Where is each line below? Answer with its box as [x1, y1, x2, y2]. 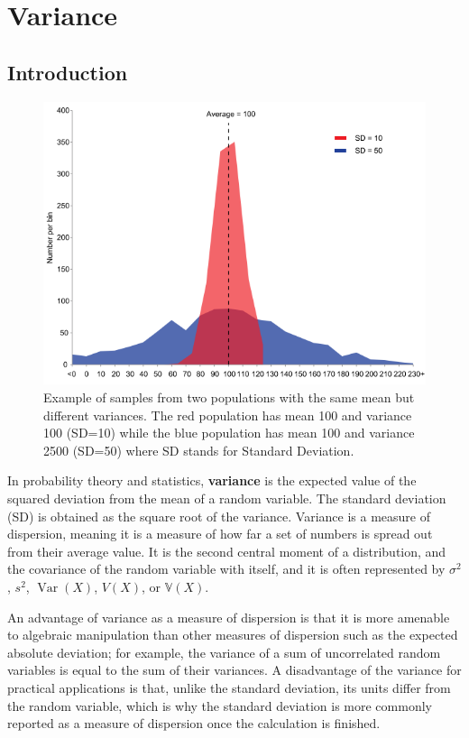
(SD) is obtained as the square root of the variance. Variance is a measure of [7, 506, 430, 525]
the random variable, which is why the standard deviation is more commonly [7, 696, 432, 715]
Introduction [7, 58, 128, 86]
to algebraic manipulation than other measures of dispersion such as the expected [7, 625, 458, 644]
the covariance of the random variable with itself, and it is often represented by [7, 559, 446, 578]
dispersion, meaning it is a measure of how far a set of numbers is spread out [7, 524, 433, 543]
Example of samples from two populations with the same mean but [43, 388, 415, 406]
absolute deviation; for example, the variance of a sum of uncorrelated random [7, 642, 441, 661]
